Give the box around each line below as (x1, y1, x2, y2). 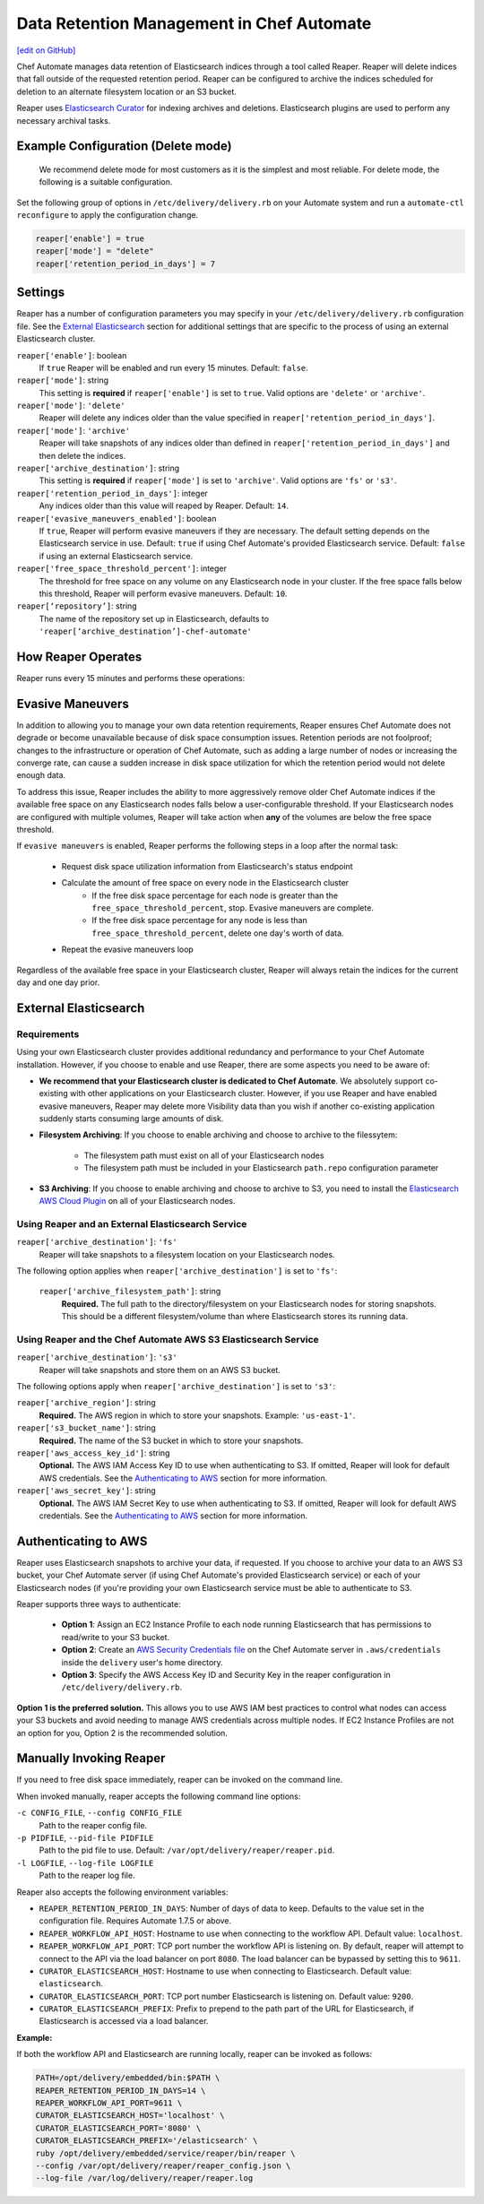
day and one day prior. (16, 977, 100, 988)
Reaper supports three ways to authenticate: (16, 1599, 181, 1610)
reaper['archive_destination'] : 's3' (16, 1352, 178, 1362)
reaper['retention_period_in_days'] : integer (16, 488, 208, 498)
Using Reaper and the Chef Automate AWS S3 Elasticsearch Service (16, 1333, 319, 1345)
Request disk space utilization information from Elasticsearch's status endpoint (61, 860, 353, 871)
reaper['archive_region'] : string (16, 1397, 156, 1408)
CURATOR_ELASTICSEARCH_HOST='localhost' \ (35, 2111, 225, 2121)
